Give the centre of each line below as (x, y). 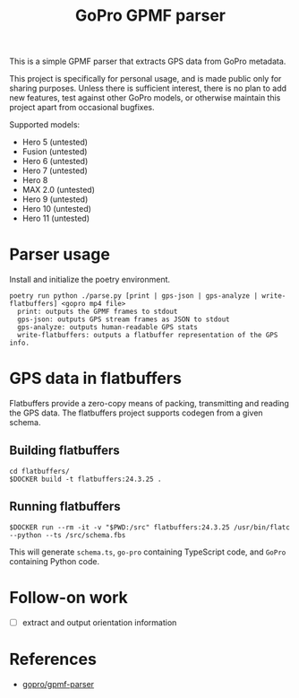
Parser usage (60, 254)
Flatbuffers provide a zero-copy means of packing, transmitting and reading (149, 404)
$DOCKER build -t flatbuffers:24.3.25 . (86, 479)
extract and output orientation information (99, 622)
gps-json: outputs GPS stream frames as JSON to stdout (124, 319)
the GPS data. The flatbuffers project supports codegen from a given (136, 413)
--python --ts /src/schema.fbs (68, 535)
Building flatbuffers (65, 451)
